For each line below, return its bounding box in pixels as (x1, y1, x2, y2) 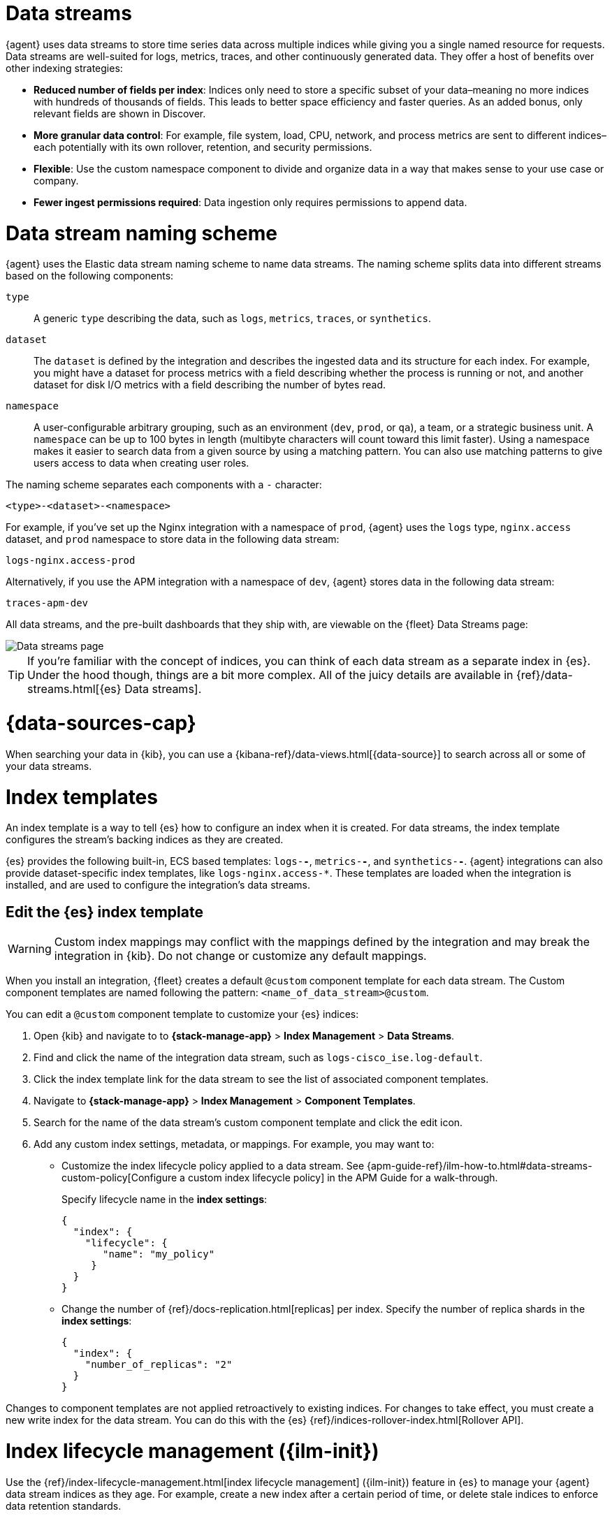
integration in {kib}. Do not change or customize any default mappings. (54, 949, 427, 963)
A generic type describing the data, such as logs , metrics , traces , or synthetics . (34, 312, 431, 325)
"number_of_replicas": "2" (85, 1359, 233, 1371)
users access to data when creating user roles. (34, 457, 249, 469)
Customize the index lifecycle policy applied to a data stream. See (61, 1160, 365, 1172)
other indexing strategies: (6, 61, 123, 74)
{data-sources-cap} (6, 711, 196, 735)
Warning (8, 942, 52, 956)
